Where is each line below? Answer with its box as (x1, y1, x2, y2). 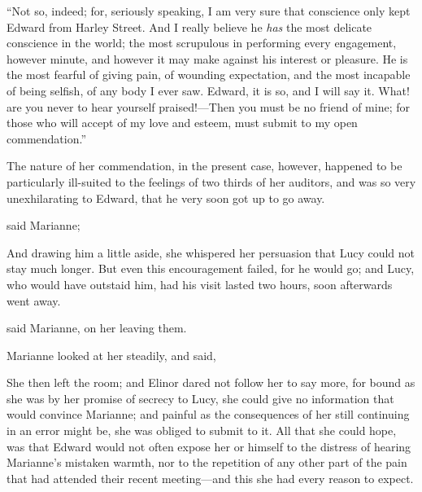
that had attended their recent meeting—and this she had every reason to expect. (7, 469, 414, 486)
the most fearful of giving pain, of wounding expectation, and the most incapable (7, 66, 411, 83)
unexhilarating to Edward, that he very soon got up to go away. (7, 189, 325, 206)
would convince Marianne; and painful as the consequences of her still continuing (7, 406, 410, 423)
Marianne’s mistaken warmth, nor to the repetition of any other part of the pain (7, 454, 407, 471)
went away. (7, 292, 61, 309)
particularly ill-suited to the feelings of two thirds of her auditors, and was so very (7, 173, 416, 190)
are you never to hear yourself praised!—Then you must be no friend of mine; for (7, 98, 410, 115)
